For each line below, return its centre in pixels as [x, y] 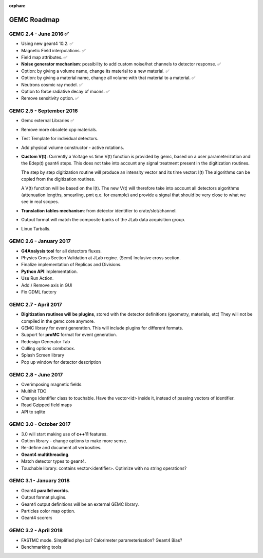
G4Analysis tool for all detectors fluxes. [61, 251]
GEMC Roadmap [34, 20]
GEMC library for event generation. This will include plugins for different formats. [102, 328]
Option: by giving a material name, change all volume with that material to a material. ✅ [108, 78]
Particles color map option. [48, 511]
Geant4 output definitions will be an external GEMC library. [80, 504]
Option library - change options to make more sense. [74, 441]
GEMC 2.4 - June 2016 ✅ [39, 34]
